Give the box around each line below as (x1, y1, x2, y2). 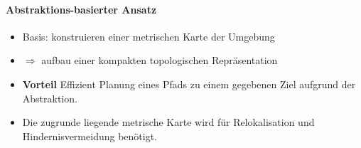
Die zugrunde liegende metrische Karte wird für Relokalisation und (22, 115, 315, 129)
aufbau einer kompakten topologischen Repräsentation (41, 53, 278, 68)
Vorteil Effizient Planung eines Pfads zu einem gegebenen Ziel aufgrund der (22, 76, 356, 91)
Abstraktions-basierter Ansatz (6, 1, 157, 16)
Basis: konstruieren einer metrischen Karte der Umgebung (22, 28, 275, 43)
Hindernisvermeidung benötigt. (22, 128, 157, 143)
